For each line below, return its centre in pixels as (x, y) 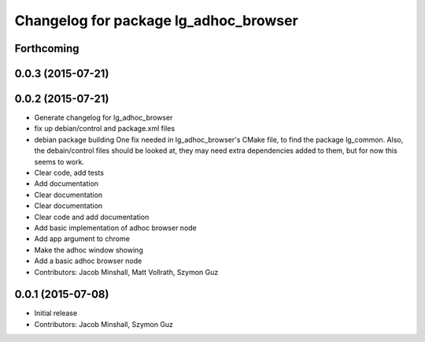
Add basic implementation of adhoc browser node (115, 228)
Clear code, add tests (69, 173)
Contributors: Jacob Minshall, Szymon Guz (103, 324)
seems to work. (59, 162)
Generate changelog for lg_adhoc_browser (103, 117)
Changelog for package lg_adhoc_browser (156, 20)
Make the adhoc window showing (89, 250)
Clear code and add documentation (92, 217)
